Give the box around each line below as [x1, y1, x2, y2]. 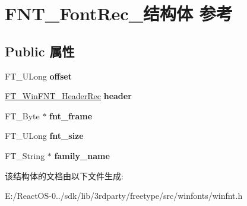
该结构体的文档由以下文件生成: [5, 169, 123, 182]
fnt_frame [49, 109, 93, 122]
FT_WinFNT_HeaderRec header [5, 90, 132, 102]
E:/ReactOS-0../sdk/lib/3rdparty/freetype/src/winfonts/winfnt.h [5, 189, 243, 202]
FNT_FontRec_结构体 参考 [5, 1, 233, 26]
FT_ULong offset [5, 69, 72, 82]
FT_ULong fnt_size [5, 129, 84, 142]
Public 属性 [5, 42, 75, 60]
